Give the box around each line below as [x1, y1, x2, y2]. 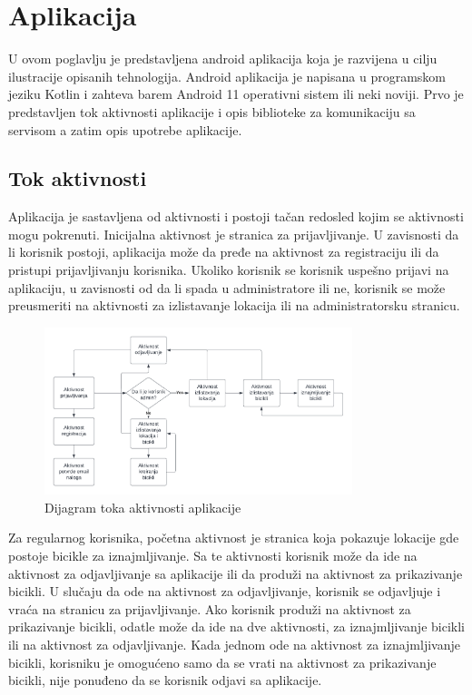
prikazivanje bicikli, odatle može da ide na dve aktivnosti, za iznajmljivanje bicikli [8, 617, 465, 636]
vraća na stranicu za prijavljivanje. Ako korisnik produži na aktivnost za [8, 599, 411, 618]
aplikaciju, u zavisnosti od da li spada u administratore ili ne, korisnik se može [8, 278, 446, 297]
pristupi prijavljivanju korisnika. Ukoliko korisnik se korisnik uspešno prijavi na [8, 260, 449, 279]
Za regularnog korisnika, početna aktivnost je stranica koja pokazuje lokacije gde [8, 528, 459, 547]
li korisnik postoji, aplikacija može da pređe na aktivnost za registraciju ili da [8, 242, 439, 261]
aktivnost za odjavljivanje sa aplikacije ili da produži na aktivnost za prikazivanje [8, 563, 463, 582]
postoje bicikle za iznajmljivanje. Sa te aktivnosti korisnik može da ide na [8, 545, 418, 564]
